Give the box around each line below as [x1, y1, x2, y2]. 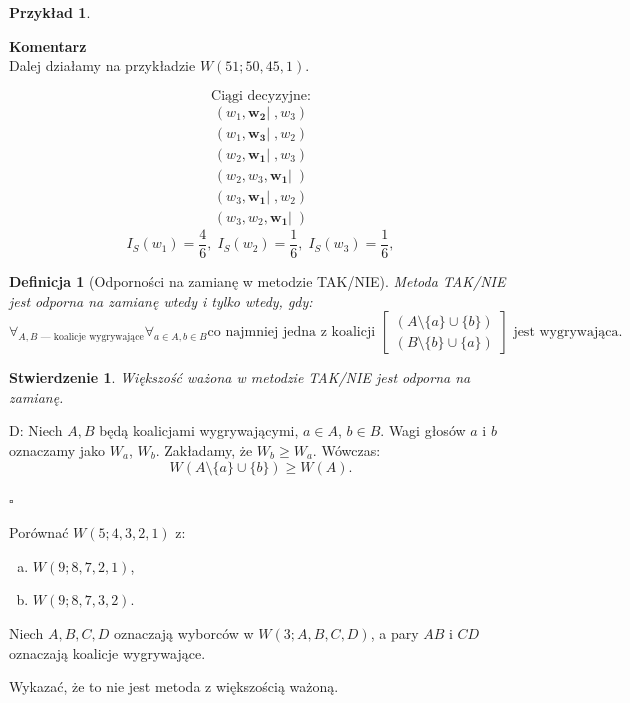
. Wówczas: [312, 440, 381, 460]
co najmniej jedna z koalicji [207, 325, 376, 340]
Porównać [9, 522, 69, 543]
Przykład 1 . [9, 2, 91, 22]
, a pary [370, 622, 419, 643]
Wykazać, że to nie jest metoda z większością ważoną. [9, 676, 339, 697]
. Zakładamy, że [155, 440, 253, 460]
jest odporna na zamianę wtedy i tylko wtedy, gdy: [9, 290, 313, 311]
